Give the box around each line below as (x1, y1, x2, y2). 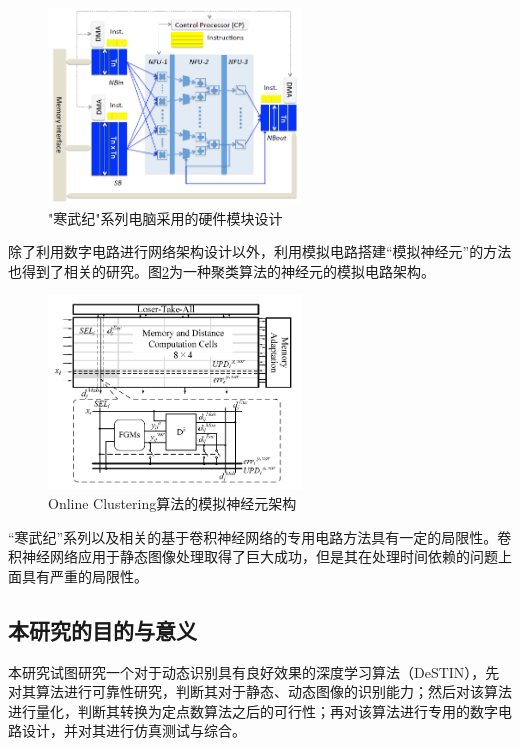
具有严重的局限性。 (21, 565, 148, 586)
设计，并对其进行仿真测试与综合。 (21, 720, 246, 741)
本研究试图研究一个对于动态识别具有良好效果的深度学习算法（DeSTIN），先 (8, 661, 500, 682)
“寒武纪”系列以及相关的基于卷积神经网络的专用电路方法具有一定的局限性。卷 (8, 526, 512, 547)
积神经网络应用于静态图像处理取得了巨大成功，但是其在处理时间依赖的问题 (8, 546, 498, 567)
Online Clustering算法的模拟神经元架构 (48, 493, 297, 514)
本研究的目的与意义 (8, 614, 197, 645)
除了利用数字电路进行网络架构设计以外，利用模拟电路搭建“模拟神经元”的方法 (8, 241, 512, 262)
